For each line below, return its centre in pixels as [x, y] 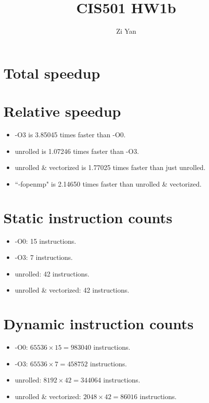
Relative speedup [62, 111]
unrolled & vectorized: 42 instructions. [72, 290]
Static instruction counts [88, 217]
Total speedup [52, 73]
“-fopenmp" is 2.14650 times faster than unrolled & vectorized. [108, 183]
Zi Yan [126, 31]
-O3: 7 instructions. [44, 257]
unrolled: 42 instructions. [52, 273]
